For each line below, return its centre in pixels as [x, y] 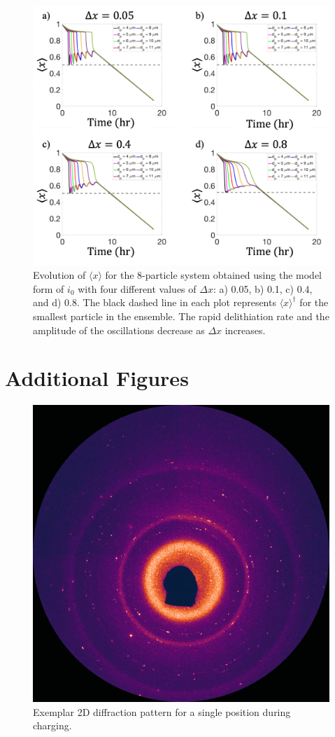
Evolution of [59, 275]
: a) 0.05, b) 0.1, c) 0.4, [263, 288]
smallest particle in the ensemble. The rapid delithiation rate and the [181, 316]
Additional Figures [97, 378]
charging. [52, 725]
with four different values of [137, 288]
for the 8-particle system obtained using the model [214, 275]
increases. [245, 330]
